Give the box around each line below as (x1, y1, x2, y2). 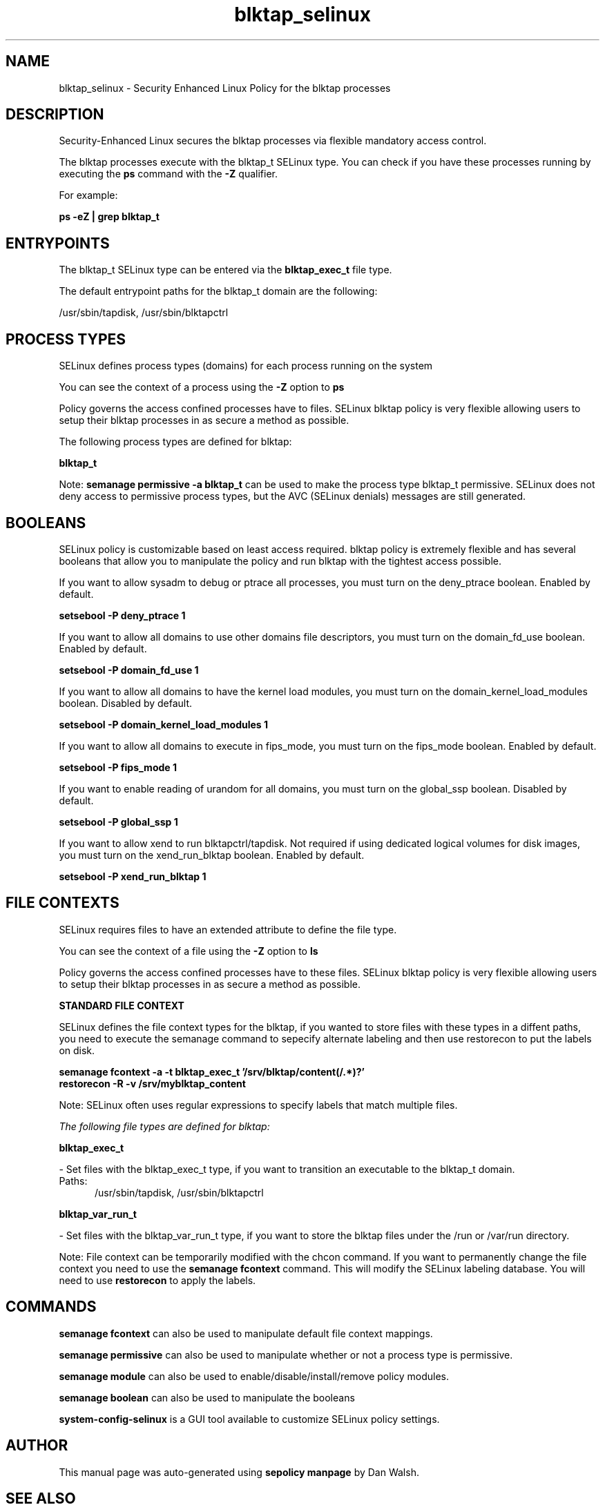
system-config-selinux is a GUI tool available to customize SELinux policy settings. (59, 1412, 440, 1425)
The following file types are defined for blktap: (59, 1120, 270, 1132)
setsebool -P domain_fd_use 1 (59, 663, 199, 676)
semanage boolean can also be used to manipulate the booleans (59, 1391, 355, 1404)
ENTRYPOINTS (6, 234, 110, 252)
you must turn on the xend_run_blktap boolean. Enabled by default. (59, 848, 365, 861)
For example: (59, 189, 118, 202)
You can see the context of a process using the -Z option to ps (59, 381, 345, 394)
